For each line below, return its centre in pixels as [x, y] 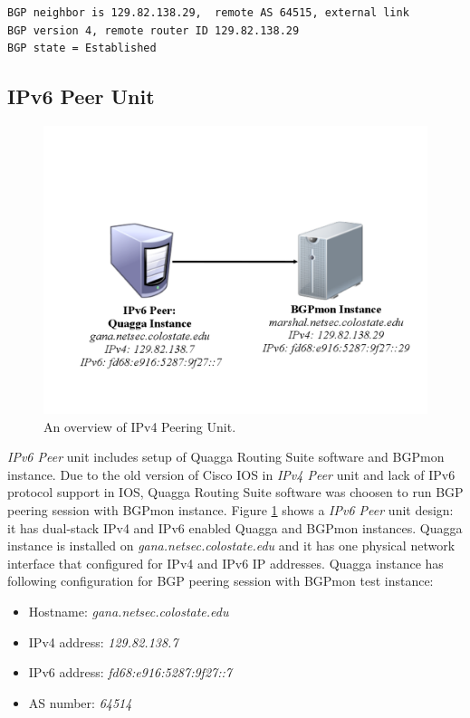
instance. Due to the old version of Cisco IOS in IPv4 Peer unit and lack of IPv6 [231, 474]
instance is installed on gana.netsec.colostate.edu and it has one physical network [231, 546]
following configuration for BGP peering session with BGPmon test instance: [221, 581]
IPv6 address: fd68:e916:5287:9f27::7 [130, 672]
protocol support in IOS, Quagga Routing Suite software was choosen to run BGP [235, 492]
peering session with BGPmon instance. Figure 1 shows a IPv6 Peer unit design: [230, 509]
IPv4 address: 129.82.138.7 [103, 641]
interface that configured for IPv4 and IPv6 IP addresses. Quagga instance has [225, 563]
